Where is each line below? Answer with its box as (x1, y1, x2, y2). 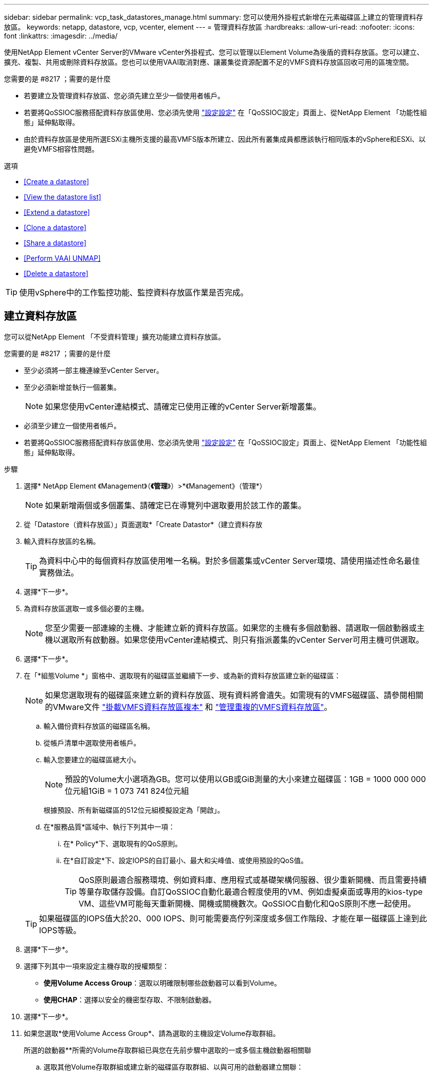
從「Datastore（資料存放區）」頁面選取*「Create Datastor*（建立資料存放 (24, 520, 262, 529)
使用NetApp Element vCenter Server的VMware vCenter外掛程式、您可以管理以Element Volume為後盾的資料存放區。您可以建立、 (4, 48, 424, 56)
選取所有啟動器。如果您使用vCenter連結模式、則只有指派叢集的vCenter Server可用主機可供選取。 (61, 634, 424, 645)
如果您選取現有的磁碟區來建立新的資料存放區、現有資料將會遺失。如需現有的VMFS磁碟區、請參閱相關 (45, 690, 424, 700)
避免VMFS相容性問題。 (24, 145, 99, 153)
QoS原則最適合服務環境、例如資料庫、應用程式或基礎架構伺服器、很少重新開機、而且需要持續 (79, 874, 427, 885)
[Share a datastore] (24, 239, 87, 247)
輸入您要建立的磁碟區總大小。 (43, 755, 140, 764)
